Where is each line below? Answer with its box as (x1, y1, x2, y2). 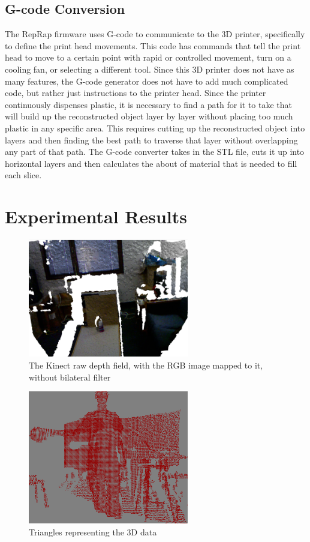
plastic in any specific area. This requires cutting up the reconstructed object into (5, 121, 305, 134)
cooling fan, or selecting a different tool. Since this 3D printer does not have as (5, 62, 294, 75)
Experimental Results (5, 204, 187, 229)
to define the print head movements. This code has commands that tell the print (5, 39, 301, 52)
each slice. (5, 169, 42, 181)
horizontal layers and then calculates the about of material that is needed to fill (5, 157, 297, 169)
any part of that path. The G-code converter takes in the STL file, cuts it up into (5, 145, 305, 158)
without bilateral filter (29, 370, 111, 383)
